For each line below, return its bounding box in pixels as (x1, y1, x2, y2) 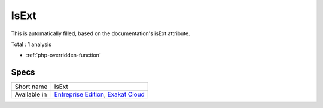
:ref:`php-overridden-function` (26, 51, 101, 59)
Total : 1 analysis (11, 41, 52, 48)
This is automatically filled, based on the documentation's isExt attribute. (11, 30, 191, 37)
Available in (14, 90, 47, 98)
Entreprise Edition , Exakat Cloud (54, 90, 145, 98)
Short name (14, 82, 48, 91)
